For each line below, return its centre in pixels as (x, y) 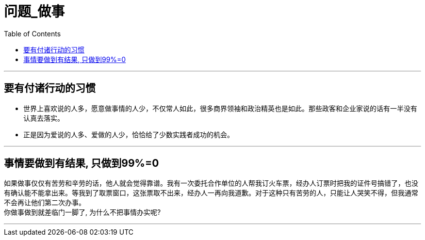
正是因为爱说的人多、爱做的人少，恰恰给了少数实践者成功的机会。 (129, 134)
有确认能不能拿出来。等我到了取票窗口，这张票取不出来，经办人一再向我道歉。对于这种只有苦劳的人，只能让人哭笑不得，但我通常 (211, 193)
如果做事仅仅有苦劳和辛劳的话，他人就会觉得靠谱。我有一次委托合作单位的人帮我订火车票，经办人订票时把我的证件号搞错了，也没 (211, 183)
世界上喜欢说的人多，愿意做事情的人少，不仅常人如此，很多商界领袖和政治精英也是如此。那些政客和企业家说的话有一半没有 (220, 108)
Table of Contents (33, 33)
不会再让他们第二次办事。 (45, 203)
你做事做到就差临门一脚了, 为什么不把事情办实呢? (82, 212)
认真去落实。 (44, 118)
